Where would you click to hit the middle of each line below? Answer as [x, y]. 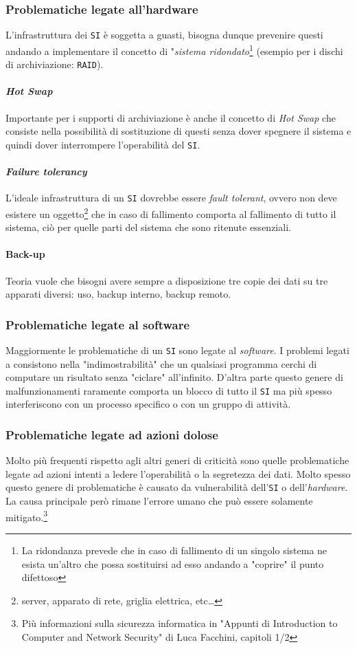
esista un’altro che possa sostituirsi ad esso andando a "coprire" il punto [173, 563]
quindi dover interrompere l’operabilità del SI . [103, 144]
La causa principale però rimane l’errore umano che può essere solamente [159, 501]
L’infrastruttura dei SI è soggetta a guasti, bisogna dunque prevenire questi [164, 35]
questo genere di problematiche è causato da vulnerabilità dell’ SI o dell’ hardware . [177, 487]
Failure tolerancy [46, 172]
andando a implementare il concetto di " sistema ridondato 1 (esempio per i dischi [174, 49]
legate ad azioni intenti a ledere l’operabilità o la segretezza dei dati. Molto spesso [178, 473]
